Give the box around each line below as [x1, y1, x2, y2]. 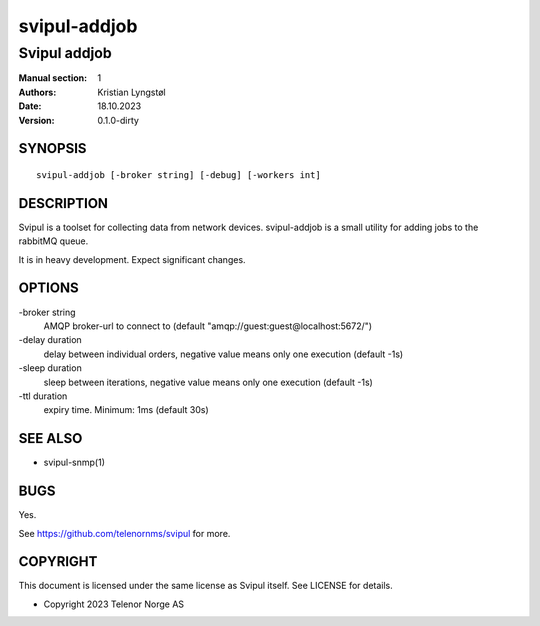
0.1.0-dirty [97, 114, 140, 126]
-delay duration [18, 334, 82, 346]
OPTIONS [18, 280, 79, 297]
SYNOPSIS [18, 140, 87, 157]
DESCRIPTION [18, 195, 109, 212]
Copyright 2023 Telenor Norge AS [43, 598, 185, 610]
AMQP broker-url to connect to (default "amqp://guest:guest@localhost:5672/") [43, 320, 373, 332]
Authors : [18, 86, 57, 98]
